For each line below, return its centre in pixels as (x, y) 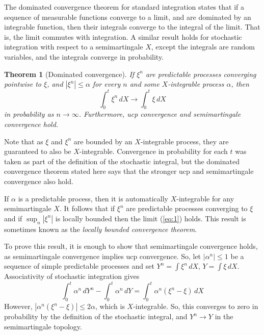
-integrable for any (205, 198)
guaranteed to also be (38, 151)
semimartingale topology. (43, 326)
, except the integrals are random (203, 47)
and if (13, 218)
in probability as (29, 114)
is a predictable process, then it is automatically (93, 198)
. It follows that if (87, 208)
